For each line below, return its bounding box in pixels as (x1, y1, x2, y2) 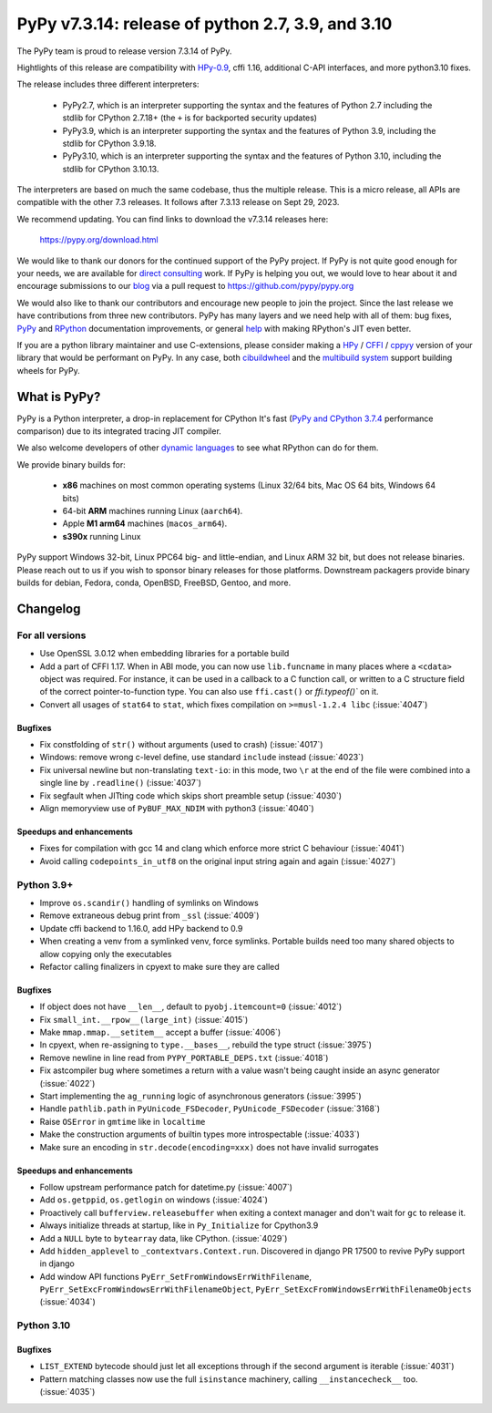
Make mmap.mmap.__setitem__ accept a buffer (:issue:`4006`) (39, 1026, 282, 1038)
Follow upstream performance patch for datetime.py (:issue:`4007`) (39, 1181, 293, 1192)
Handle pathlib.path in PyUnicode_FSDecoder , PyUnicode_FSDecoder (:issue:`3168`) (39, 1103, 381, 1114)
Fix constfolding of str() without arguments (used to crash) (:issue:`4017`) (39, 739, 323, 750)
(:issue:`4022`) (39, 1078, 96, 1088)
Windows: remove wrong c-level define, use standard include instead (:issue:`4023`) (39, 752, 364, 763)
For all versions (16, 629, 87, 642)
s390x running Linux (62, 531, 141, 541)
